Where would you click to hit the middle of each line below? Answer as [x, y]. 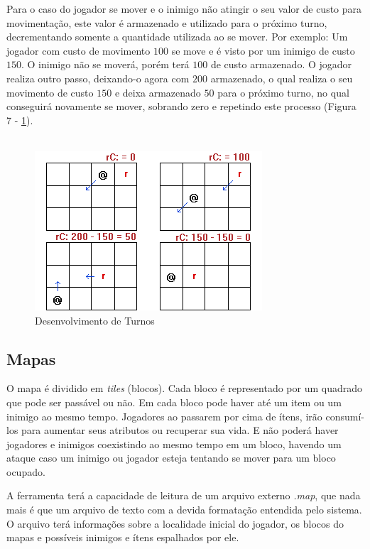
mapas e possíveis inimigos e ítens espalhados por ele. [123, 537]
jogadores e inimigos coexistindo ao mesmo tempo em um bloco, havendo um [174, 444]
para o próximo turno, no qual [283, 92]
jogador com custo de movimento [78, 50]
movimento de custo [50, 92]
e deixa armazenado [158, 92]
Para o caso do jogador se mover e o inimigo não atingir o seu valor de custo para [184, 9]
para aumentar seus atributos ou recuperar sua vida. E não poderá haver [180, 430]
